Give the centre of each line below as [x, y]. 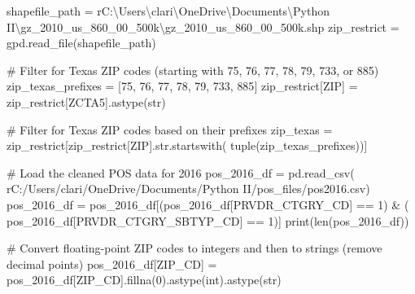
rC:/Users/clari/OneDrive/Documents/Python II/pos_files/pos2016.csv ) [188, 189]
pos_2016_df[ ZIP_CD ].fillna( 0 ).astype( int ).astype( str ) [144, 280]
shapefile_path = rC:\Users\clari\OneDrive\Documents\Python [168, 11]
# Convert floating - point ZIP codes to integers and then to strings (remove [194, 248]
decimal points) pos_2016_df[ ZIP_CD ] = [112, 263]
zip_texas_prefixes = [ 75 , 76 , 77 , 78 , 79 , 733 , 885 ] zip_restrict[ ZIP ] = [182, 86]
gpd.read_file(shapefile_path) [81, 43]
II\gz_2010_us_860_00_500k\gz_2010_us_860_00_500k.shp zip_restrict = [203, 26]
